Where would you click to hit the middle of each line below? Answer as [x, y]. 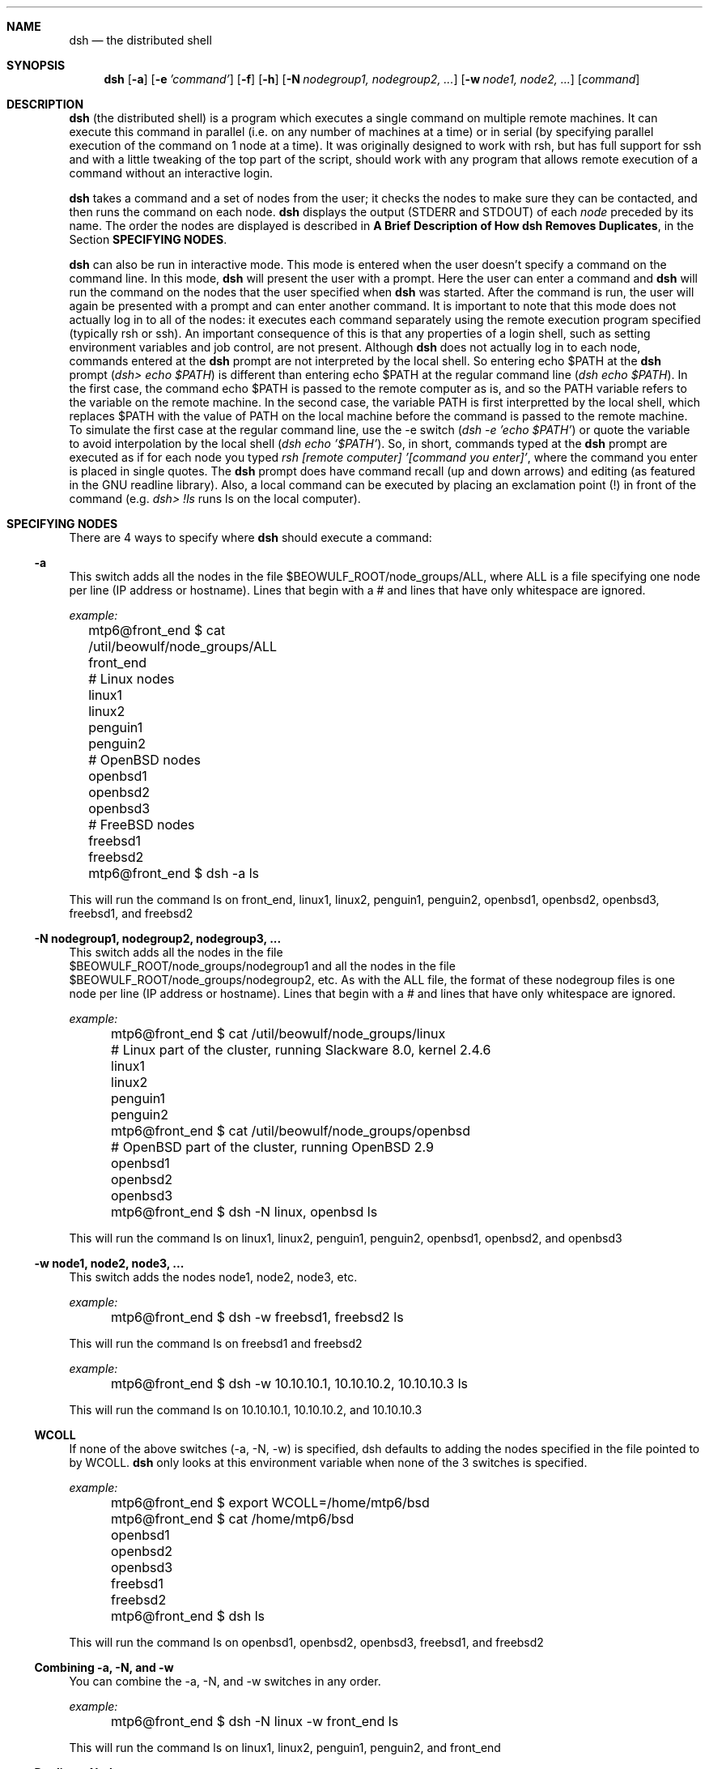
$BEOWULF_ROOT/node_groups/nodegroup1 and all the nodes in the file [262, 966]
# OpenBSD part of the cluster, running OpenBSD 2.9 [272, 1147]
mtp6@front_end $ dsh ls [188, 1616]
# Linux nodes [132, 679]
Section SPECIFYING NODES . [148, 239]
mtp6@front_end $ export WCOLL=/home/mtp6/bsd [270, 1503]
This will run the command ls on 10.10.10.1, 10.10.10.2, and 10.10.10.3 [246, 1410]
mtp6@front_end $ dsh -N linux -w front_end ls [255, 1721]
